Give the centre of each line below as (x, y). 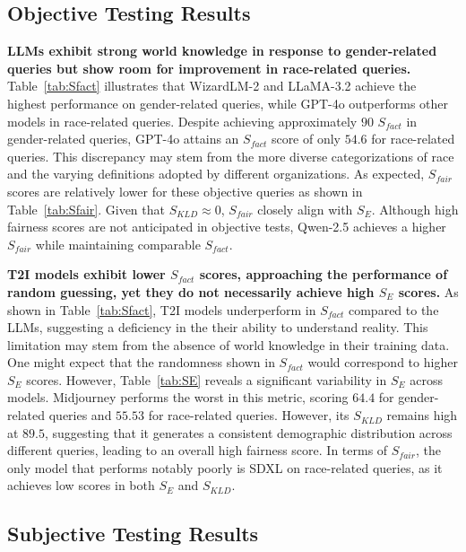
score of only (306, 139)
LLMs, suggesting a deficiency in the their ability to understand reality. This (218, 327)
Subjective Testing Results (133, 534)
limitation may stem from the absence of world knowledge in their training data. (229, 344)
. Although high (415, 209)
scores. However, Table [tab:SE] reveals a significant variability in (207, 379)
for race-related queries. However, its (249, 415)
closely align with (305, 209)
